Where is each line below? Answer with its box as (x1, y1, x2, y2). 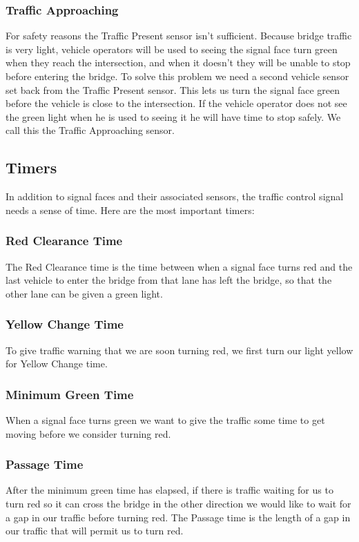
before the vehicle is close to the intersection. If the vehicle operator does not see (6, 96, 347, 110)
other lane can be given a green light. (6, 286, 163, 300)
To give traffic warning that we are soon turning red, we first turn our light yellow (6, 342, 353, 357)
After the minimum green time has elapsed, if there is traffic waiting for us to (6, 483, 333, 497)
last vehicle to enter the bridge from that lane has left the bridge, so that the (6, 273, 332, 287)
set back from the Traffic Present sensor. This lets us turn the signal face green (6, 82, 340, 97)
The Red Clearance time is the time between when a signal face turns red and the (6, 259, 353, 273)
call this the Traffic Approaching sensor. (6, 123, 175, 137)
